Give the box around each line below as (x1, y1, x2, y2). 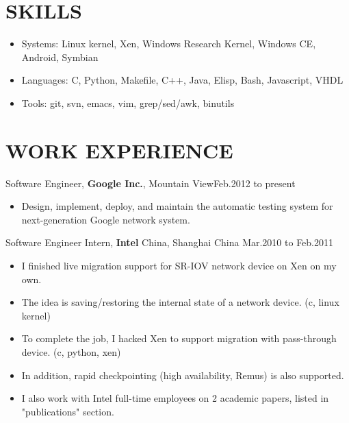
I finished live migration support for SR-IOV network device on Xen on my (21, 258, 337, 272)
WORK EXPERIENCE (5, 136, 233, 164)
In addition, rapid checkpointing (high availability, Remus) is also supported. (21, 367, 344, 382)
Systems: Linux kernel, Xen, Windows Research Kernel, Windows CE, (21, 36, 316, 51)
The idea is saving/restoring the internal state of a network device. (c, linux (21, 295, 339, 309)
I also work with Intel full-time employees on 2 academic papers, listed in (21, 391, 329, 405)
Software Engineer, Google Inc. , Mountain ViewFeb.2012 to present (5, 176, 296, 190)
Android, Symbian (21, 49, 99, 64)
